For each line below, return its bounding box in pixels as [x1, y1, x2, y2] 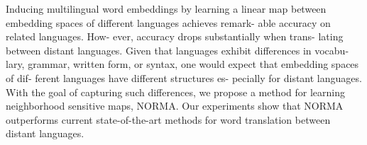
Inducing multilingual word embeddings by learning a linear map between [6, 1, 327, 16]
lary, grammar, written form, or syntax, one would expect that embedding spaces [6, 57, 359, 71]
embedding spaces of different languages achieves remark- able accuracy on [6, 15, 331, 30]
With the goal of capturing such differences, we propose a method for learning [6, 84, 345, 99]
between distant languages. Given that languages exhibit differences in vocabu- [6, 42, 349, 57]
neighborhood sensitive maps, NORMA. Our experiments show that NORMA [6, 98, 344, 113]
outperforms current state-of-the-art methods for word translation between [6, 112, 331, 127]
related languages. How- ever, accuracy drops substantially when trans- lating [6, 29, 344, 44]
